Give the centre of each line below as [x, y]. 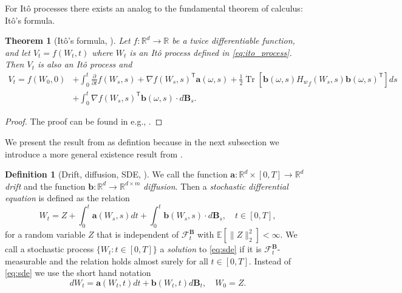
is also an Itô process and [85, 64]
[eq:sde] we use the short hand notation [78, 273]
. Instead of [270, 260]
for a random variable [45, 234]
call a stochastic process [49, 249]
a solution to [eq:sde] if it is [211, 249]
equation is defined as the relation [67, 198]
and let [18, 52]
